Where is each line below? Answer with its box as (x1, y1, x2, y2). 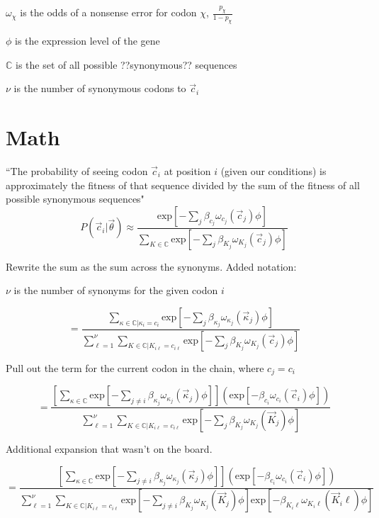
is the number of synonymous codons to (13, 81, 186, 96)
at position (164, 163, 211, 178)
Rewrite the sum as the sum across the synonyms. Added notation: (6, 259, 297, 274)
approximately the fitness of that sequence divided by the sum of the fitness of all (6, 177, 360, 192)
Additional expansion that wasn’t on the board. (6, 441, 213, 456)
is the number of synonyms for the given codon (13, 283, 218, 298)
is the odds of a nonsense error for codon (20, 5, 197, 20)
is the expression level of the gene (15, 33, 160, 48)
